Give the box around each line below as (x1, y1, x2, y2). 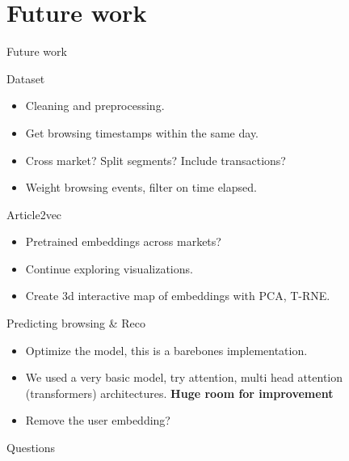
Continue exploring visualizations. (25, 260, 193, 277)
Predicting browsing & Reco (6, 315, 146, 332)
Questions (6, 439, 56, 456)
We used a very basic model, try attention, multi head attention (25, 369, 343, 386)
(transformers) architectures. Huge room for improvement (25, 384, 334, 401)
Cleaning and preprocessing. (25, 97, 165, 114)
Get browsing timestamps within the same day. (25, 124, 259, 141)
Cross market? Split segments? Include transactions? (25, 151, 286, 168)
